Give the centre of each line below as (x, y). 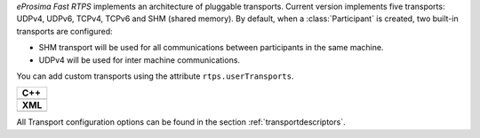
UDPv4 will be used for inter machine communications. (139, 60)
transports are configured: (64, 31)
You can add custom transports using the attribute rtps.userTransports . (155, 76)
